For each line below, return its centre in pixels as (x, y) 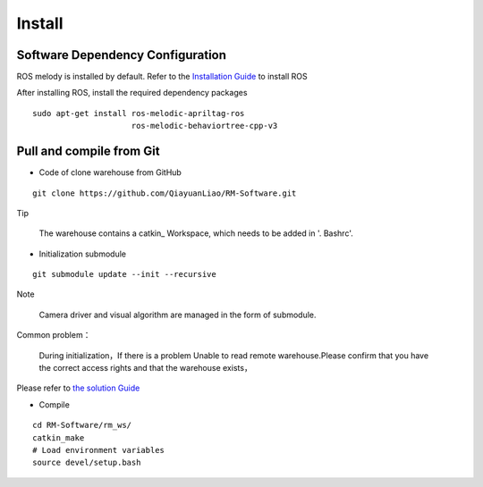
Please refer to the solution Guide (78, 388)
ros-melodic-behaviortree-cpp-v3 (204, 126)
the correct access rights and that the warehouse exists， (145, 368)
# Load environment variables (99, 450)
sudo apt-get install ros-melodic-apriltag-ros (139, 113)
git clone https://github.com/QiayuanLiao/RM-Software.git (165, 193)
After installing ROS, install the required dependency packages (132, 93)
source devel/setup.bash (87, 463)
